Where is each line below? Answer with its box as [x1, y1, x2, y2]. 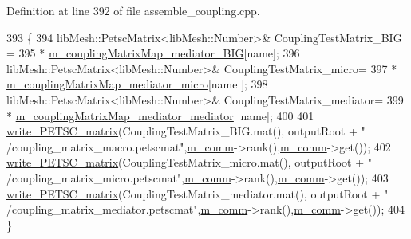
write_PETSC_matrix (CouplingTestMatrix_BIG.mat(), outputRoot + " [6, 123, 366, 139]
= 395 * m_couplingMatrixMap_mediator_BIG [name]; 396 [6, 45, 300, 61]
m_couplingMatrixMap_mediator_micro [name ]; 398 [6, 76, 268, 92]
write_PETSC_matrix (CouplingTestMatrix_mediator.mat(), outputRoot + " [6, 185, 389, 202]
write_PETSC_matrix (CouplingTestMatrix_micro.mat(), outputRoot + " [6, 154, 373, 170]
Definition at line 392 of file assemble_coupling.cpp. [6, 2, 260, 18]
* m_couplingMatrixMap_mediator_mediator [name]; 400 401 [6, 107, 314, 123]
